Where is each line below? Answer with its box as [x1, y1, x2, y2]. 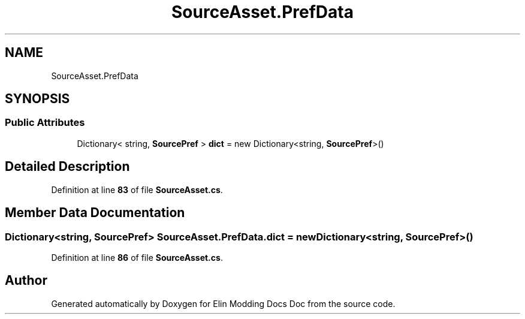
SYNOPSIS [5, 91, 70, 107]
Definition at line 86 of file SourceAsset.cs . [51, 252, 223, 263]
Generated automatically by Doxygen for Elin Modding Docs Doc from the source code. [51, 298, 396, 309]
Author [5, 273, 47, 288]
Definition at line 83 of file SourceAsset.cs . [51, 184, 223, 195]
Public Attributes [5, 116, 85, 129]
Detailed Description [5, 159, 130, 174]
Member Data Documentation [5, 205, 185, 221]
